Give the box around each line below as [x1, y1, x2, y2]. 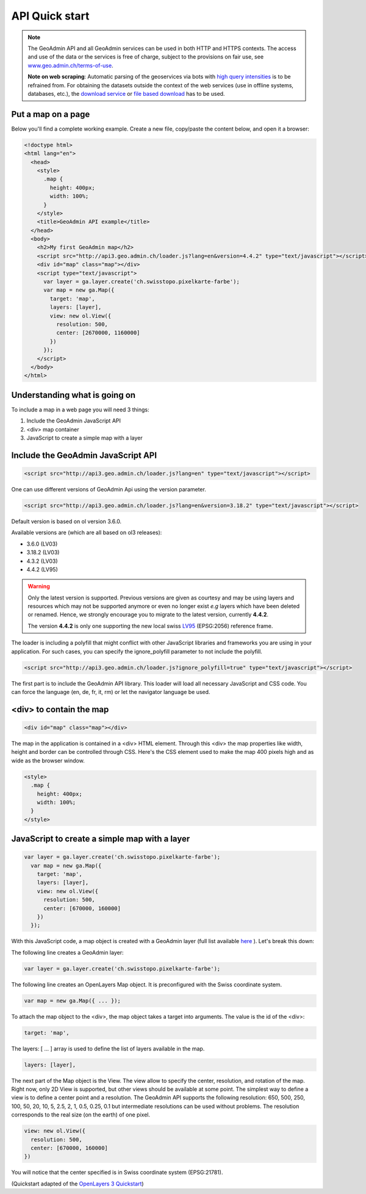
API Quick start [11, 9, 90, 23]
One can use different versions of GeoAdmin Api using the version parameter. [11, 485, 207, 493]
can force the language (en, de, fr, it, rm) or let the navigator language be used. [11, 689, 210, 695]
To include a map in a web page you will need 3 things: [11, 406, 149, 413]
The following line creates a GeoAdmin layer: [11, 949, 124, 956]
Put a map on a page [11, 109, 90, 119]
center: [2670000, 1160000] [56, 330, 140, 336]
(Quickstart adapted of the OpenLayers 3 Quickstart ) [11, 1180, 144, 1187]
